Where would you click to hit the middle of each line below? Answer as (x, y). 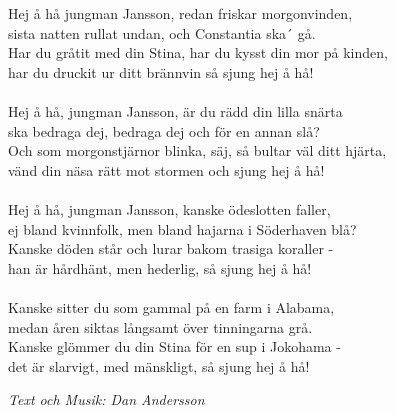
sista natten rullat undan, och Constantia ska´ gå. (162, 32)
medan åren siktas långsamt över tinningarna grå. (160, 326)
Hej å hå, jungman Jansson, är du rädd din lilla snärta (175, 110)
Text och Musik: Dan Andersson (106, 399)
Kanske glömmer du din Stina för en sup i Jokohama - (174, 346)
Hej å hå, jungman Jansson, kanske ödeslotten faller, (169, 208)
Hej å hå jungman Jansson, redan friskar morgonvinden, (180, 13)
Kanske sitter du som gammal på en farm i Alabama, (171, 306)
